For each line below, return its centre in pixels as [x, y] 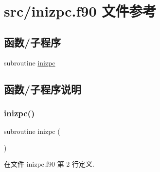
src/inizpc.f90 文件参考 [80, 11]
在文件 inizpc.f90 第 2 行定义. [49, 164]
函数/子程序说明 [43, 89]
